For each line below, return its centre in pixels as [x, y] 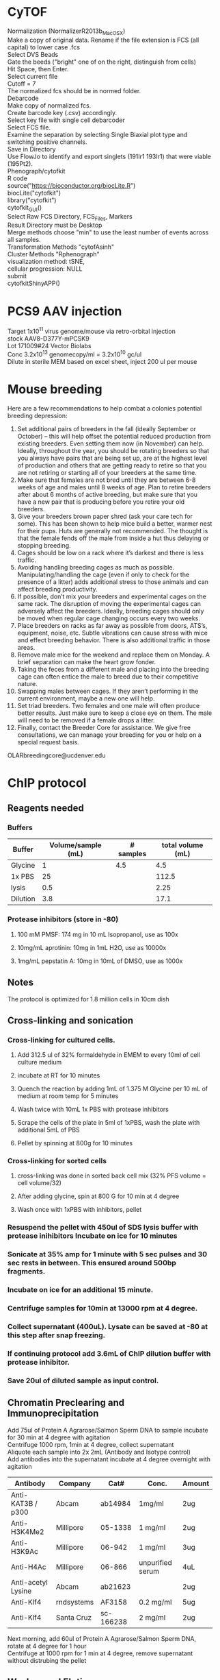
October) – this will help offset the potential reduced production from [114, 436]
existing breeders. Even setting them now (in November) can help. [111, 443]
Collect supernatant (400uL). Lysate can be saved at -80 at [108, 1327]
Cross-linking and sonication [71, 1020]
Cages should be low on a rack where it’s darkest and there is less [111, 552]
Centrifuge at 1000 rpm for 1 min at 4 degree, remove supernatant [100, 1653]
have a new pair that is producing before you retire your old [101, 502]
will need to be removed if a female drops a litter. [86, 720]
